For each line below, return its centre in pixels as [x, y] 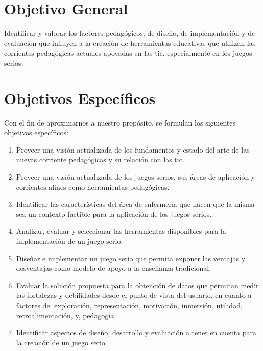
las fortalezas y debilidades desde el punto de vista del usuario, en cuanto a [134, 295]
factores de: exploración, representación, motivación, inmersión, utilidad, [129, 305]
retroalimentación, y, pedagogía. [66, 315]
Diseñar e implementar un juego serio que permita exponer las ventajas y [131, 258]
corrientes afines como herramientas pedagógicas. [93, 186]
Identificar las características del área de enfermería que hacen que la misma [135, 204]
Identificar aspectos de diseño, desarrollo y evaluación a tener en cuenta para [136, 332]
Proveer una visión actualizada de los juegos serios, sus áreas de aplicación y [136, 177]
